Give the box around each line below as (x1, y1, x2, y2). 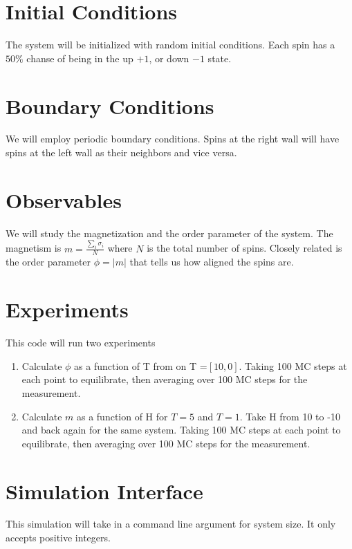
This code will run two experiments (6, 335, 156, 350)
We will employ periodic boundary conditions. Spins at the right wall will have (6, 131, 340, 146)
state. (207, 50, 232, 65)
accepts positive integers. (6, 530, 111, 545)
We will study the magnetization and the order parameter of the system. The (6, 225, 333, 240)
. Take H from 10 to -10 (239, 409, 340, 423)
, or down (149, 50, 189, 65)
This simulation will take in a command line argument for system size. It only (6, 517, 336, 531)
